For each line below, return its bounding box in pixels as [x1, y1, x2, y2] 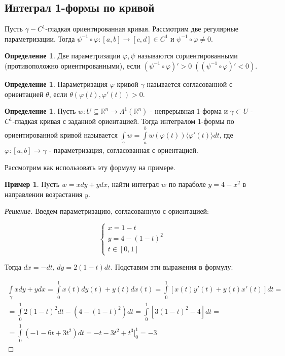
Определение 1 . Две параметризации [5, 50, 121, 61]
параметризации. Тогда [5, 33, 75, 44]
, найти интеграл [107, 179, 159, 189]
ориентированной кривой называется [5, 129, 118, 140]
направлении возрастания [5, 188, 83, 199]
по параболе [168, 179, 206, 189]
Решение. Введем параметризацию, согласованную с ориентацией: [5, 206, 209, 216]
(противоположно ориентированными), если [5, 60, 141, 71]
